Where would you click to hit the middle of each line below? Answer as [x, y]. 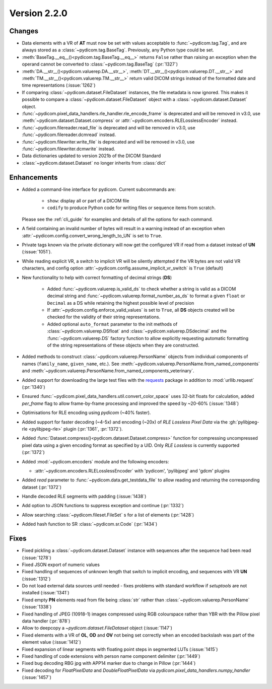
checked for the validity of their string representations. [104, 317]
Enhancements [33, 177]
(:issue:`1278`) [37, 558]
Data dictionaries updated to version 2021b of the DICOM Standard [91, 156]
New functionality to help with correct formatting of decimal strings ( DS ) [97, 278]
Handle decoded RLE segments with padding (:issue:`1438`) [84, 497]
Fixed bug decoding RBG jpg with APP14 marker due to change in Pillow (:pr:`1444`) [109, 663]
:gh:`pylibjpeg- [244, 422]
